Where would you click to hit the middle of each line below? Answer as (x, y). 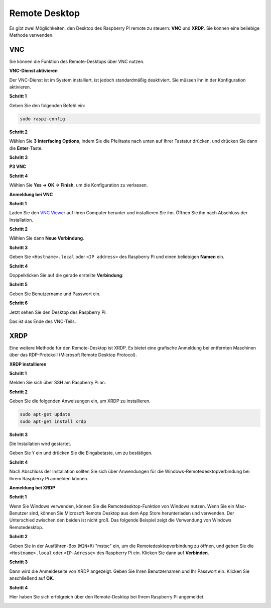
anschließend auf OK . (32, 578)
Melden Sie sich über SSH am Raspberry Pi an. (58, 383)
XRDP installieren (28, 364)
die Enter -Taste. (26, 148)
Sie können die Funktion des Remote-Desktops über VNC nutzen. (77, 61)
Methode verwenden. (31, 35)
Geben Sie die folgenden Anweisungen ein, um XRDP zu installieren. (80, 401)
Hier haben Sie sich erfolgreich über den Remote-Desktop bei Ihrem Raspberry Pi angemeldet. (107, 597)
